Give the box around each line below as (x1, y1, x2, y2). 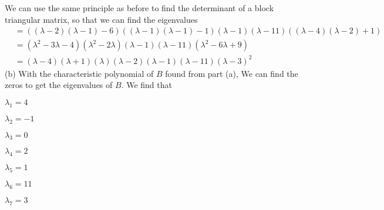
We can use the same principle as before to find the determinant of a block (5, 2, 274, 13)
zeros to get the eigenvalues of (5, 79, 113, 91)
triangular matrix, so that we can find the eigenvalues (5, 13, 198, 25)
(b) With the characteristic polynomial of (5, 67, 154, 79)
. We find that (121, 79, 172, 91)
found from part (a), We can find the (165, 67, 298, 79)
